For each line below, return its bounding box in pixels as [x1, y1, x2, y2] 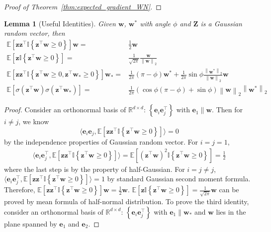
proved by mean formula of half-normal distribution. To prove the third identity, [4, 196, 249, 206]
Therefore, [4, 184, 35, 195]
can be [219, 184, 239, 195]
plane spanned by [4, 218, 57, 229]
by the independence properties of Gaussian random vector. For [4, 136, 198, 147]
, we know [18, 116, 49, 127]
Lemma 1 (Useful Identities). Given [4, 18, 116, 28]
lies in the [216, 206, 246, 217]
